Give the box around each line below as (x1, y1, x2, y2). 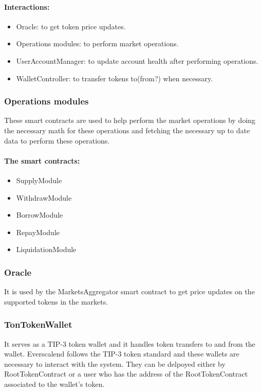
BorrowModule (16, 209, 63, 220)
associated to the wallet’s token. (4, 378, 105, 389)
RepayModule (16, 226, 60, 237)
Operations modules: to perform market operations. (16, 38, 179, 49)
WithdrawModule (16, 192, 72, 203)
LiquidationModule (16, 244, 77, 255)
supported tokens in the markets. (4, 296, 108, 307)
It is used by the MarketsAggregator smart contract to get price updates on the (4, 286, 255, 297)
